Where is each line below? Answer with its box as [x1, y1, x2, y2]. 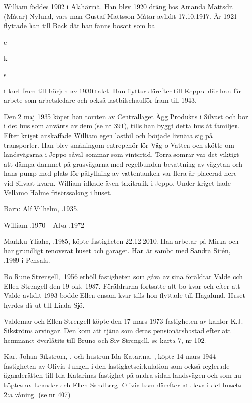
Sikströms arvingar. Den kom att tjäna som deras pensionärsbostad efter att [4, 325, 231, 336]
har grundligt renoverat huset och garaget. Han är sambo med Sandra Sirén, [4, 245, 231, 255]
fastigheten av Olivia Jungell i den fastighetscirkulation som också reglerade [4, 360, 230, 371]
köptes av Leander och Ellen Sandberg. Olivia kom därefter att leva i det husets [4, 380, 241, 389]
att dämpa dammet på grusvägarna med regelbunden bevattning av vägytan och [4, 158, 243, 169]
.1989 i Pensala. [4, 255, 50, 265]
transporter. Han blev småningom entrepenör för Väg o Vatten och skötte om [4, 139, 234, 150]
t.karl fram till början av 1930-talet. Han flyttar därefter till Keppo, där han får [4, 85, 242, 95]
